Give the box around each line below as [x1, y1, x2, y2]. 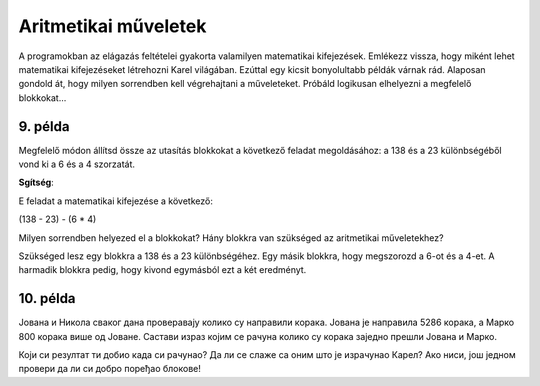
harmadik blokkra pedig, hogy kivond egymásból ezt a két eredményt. [18, 264, 307, 276]
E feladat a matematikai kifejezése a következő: [18, 195, 214, 207]
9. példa [18, 118, 70, 135]
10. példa [18, 290, 76, 307]
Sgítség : [18, 176, 54, 189]
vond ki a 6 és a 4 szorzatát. [18, 158, 135, 170]
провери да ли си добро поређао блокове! [18, 363, 202, 375]
